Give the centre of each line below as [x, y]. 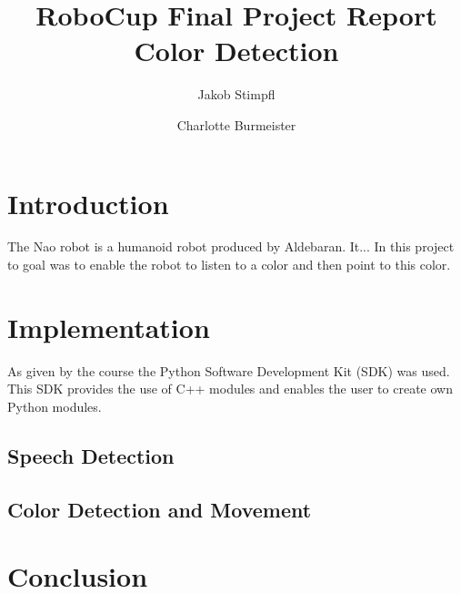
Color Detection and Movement [160, 509]
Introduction [88, 203]
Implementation [109, 327]
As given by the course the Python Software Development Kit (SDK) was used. [229, 370]
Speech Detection [91, 455]
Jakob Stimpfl [236, 94]
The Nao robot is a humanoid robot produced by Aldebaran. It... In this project [231, 246]
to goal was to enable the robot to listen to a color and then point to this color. [229, 265]
